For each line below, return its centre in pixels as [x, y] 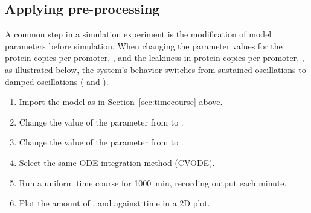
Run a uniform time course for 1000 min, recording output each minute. [153, 183]
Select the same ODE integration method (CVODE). [117, 162]
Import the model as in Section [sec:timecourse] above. [121, 102]
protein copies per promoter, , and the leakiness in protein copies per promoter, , [155, 58]
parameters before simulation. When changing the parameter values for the [144, 46]
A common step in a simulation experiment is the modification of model [138, 34]
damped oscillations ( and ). [57, 81]
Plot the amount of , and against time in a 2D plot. [114, 203]
